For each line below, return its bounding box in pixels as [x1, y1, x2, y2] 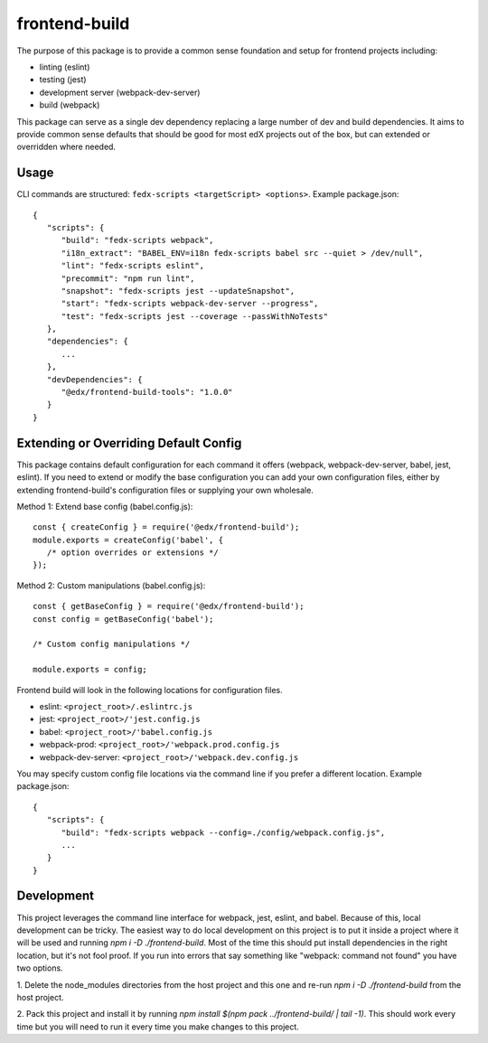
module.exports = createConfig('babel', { [33, 534, 224, 545]
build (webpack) [39, 99, 100, 110]
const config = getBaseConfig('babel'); [33, 614, 214, 624]
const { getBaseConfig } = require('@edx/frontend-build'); [33, 601, 305, 612]
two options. [16, 963, 63, 973]
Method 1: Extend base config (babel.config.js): [16, 501, 193, 512]
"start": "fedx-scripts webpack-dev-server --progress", [61, 298, 319, 309]
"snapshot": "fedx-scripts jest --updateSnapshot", [61, 286, 296, 296]
